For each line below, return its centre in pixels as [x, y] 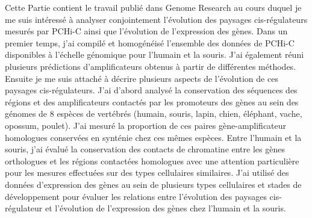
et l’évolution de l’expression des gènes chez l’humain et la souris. [165, 208]
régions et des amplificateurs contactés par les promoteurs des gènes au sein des [152, 101]
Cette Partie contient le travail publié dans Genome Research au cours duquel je [153, 7]
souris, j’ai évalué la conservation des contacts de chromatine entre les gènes [145, 149]
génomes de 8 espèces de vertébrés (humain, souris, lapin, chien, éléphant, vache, [154, 114]
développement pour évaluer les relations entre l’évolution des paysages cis [142, 196]
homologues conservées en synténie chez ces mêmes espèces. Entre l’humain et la [153, 137]
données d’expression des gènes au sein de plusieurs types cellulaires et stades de [153, 184]
